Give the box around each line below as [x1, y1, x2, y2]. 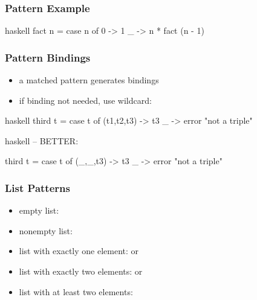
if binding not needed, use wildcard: [19, 94, 152, 106]
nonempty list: [19, 224, 73, 237]
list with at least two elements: [19, 285, 133, 298]
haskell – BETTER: [5, 134, 79, 147]
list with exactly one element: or [19, 244, 139, 257]
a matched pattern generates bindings [19, 74, 159, 86]
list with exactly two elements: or [19, 265, 143, 277]
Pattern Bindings [5, 49, 91, 65]
